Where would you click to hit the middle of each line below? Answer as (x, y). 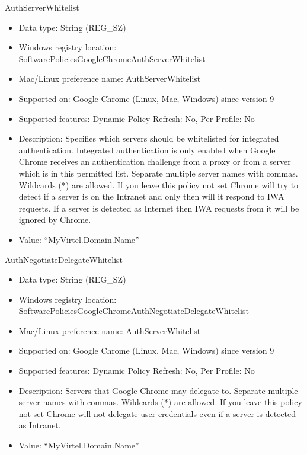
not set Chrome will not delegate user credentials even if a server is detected (157, 413)
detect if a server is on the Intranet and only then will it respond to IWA (151, 196)
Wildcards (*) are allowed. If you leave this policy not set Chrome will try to (159, 185)
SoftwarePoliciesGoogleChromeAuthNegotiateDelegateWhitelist (134, 311)
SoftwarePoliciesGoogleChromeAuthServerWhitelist (112, 58)
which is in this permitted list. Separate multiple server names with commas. (158, 173)
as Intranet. (40, 425)
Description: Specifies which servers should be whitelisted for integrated (149, 138)
